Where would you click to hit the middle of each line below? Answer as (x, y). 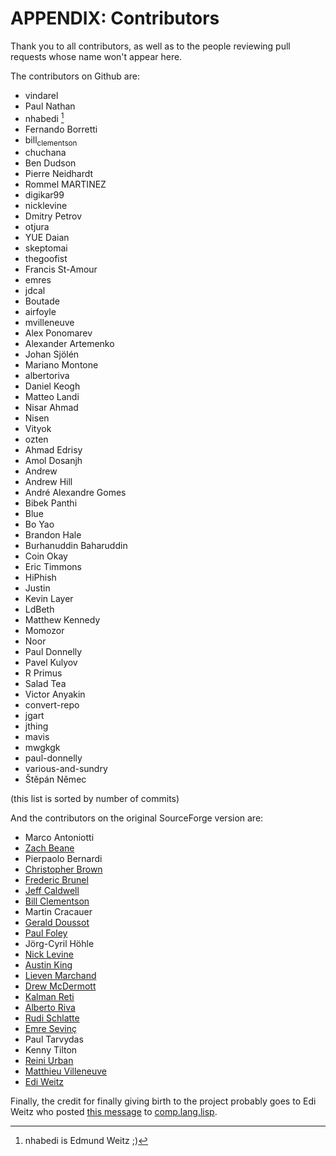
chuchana (45, 153)
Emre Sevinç (51, 1029)
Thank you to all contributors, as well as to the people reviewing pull (150, 46)
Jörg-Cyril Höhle (59, 944)
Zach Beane (49, 848)
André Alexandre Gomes (75, 493)
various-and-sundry (66, 769)
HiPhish (40, 578)
